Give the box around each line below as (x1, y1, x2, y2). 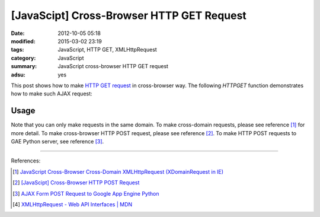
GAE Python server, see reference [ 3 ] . (11, 138, 104, 145)
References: (11, 157, 41, 164)
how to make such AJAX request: (11, 90, 92, 97)
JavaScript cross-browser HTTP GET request (57, 63, 169, 70)
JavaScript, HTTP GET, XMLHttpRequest (57, 46, 157, 53)
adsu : (11, 71, 26, 78)
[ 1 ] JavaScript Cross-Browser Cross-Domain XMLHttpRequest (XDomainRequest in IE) (12, 168, 224, 175)
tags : (11, 46, 24, 53)
